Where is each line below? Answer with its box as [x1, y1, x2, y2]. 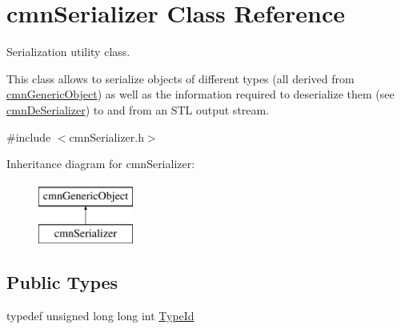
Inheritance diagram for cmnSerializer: [6, 155, 195, 172]
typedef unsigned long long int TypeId [6, 307, 194, 324]
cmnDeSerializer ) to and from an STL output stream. [6, 101, 270, 118]
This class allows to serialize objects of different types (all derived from [6, 70, 355, 86]
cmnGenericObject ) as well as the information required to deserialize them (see [6, 86, 395, 102]
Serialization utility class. [6, 43, 130, 60]
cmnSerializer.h [69, 128, 144, 145]
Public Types [6, 270, 118, 295]
